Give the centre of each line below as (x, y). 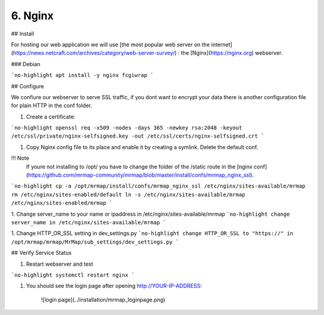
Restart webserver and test (60, 264)
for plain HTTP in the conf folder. (52, 106)
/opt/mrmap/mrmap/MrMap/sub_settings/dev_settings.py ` (95, 242)
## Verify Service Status (41, 253)
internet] (222, 44)
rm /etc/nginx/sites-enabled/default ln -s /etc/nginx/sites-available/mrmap (128, 194)
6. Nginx (32, 16)
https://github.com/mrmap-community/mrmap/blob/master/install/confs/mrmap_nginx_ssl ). (141, 175)
